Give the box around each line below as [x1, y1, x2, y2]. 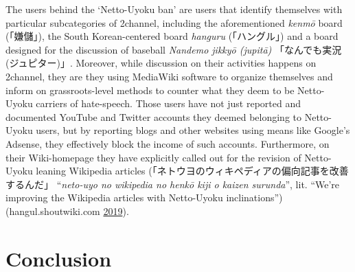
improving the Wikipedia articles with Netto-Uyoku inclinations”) [5, 190, 283, 205]
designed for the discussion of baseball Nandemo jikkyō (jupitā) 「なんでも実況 [5, 42, 342, 56]
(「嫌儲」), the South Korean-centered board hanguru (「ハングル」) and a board [5, 29, 339, 43]
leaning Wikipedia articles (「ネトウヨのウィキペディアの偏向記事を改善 [36, 163, 349, 178]
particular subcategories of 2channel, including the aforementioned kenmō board [5, 15, 343, 30]
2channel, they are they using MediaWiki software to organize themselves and [5, 69, 333, 83]
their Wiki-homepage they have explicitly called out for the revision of [5, 150, 301, 164]
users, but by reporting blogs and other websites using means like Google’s [36, 123, 350, 137]
